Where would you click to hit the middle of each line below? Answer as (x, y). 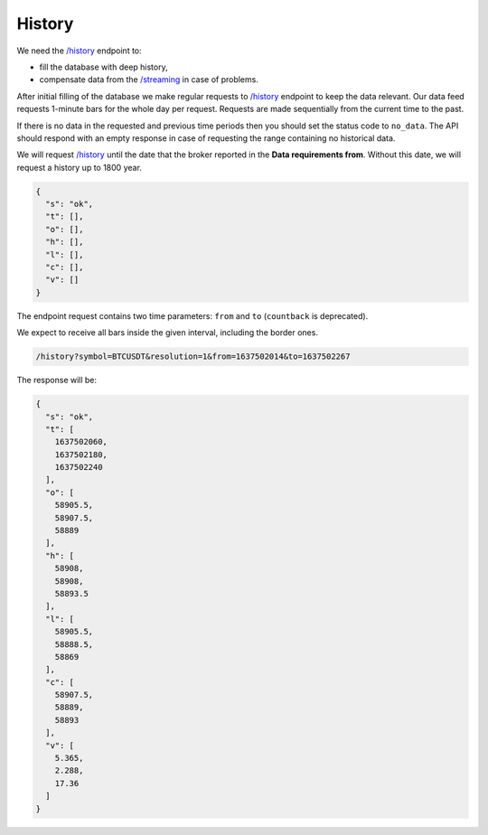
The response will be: (57, 380)
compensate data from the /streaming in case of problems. (149, 80)
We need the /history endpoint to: (79, 51)
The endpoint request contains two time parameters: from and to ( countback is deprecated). (192, 315)
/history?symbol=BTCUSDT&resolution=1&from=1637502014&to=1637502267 (193, 357)
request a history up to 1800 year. (79, 167)
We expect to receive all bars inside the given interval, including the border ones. (167, 333)
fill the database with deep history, (103, 67)
